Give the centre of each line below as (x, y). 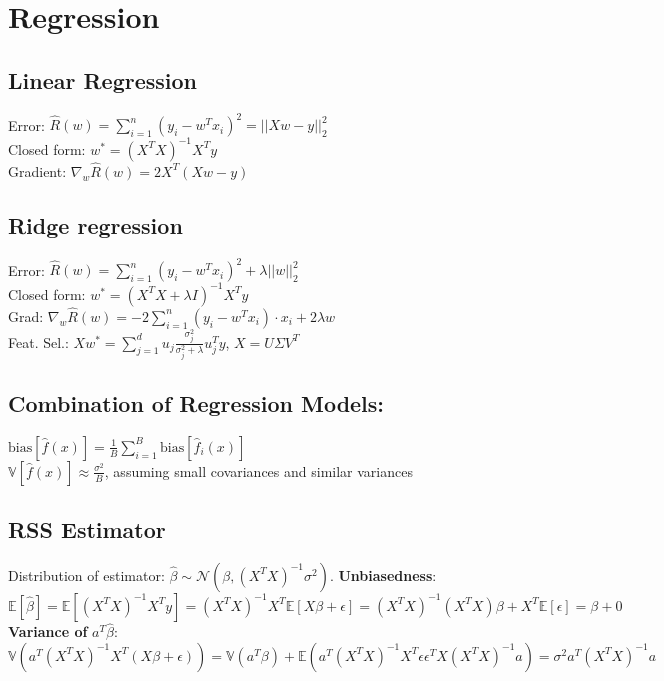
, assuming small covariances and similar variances (258, 470)
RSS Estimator (87, 529)
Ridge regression (95, 224)
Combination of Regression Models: (196, 402)
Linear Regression (102, 79)
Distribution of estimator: (86, 574)
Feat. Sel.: (38, 341)
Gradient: (37, 170)
